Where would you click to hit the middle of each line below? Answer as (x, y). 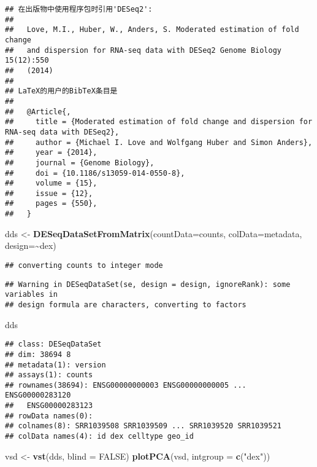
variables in (31, 295)
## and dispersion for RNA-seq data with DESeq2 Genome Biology (143, 50)
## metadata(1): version (55, 365)
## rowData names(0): (49, 416)
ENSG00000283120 (38, 395)
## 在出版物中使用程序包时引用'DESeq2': (79, 9)
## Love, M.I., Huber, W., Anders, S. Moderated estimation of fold (152, 30)
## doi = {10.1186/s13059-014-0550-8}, (95, 173)
